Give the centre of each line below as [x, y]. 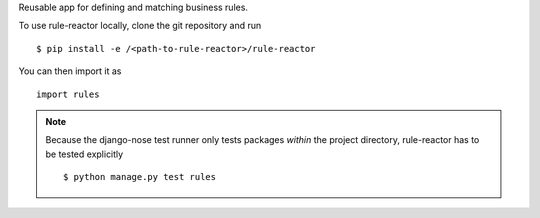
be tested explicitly [84, 154]
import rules [68, 94]
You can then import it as [70, 71]
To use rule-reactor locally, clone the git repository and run [140, 26]
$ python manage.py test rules [140, 177]
